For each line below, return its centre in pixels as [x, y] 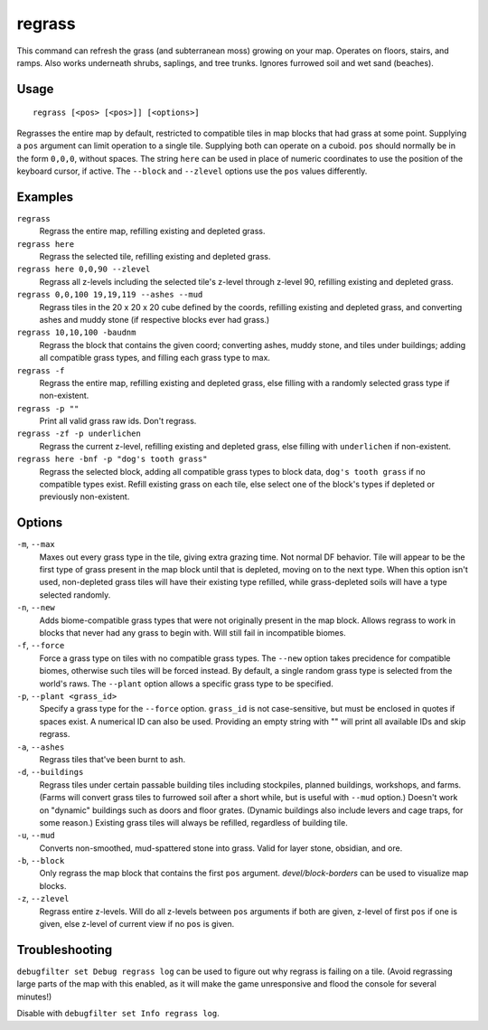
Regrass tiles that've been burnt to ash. [113, 759]
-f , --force [41, 646]
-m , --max [36, 544]
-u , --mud [36, 836]
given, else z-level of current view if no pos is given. [137, 924]
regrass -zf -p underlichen [79, 434]
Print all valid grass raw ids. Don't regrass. [118, 421]
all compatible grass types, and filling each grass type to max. [155, 358]
